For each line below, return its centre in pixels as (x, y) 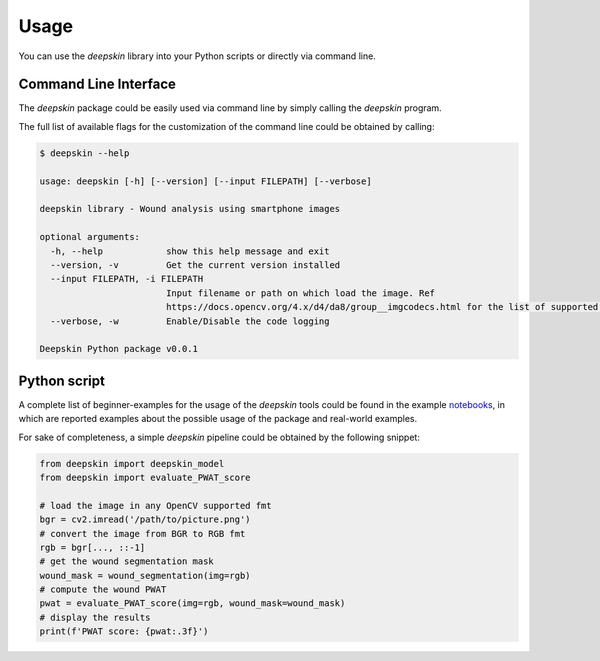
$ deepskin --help (84, 153)
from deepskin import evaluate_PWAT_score (145, 477)
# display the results (95, 617)
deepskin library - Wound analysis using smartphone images (190, 209)
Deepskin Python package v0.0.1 (119, 349)
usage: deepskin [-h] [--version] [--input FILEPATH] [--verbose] (205, 181)
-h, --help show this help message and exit (190, 251)
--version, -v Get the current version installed (195, 264)
